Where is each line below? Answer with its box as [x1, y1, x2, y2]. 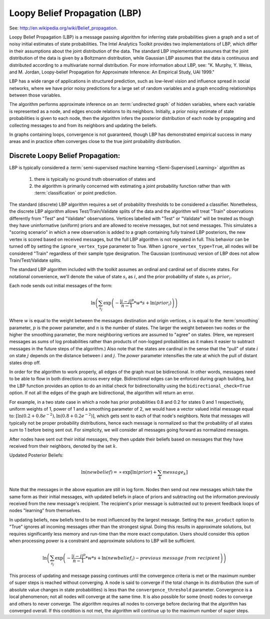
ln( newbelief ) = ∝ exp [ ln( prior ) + [80, 470, 157, 475]
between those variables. [9, 92, 61, 98]
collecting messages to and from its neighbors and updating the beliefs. [9, 122, 157, 128]
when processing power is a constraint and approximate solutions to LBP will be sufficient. [9, 538, 196, 544]
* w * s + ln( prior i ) [133, 300, 172, 307]
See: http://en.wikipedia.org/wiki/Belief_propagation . [9, 25, 118, 31]
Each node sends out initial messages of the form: [9, 283, 112, 289]
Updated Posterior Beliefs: [9, 452, 63, 458]
